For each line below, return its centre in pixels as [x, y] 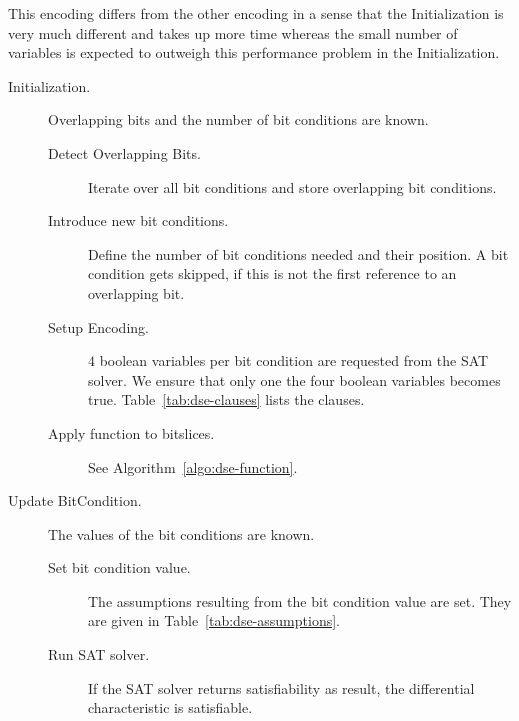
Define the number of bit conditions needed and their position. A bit [298, 253]
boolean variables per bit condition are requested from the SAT [294, 360]
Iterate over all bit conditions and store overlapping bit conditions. [292, 186]
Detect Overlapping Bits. [124, 152]
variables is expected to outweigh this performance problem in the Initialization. [254, 52]
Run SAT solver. [99, 654]
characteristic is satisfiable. [170, 707]
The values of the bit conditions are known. [181, 533]
